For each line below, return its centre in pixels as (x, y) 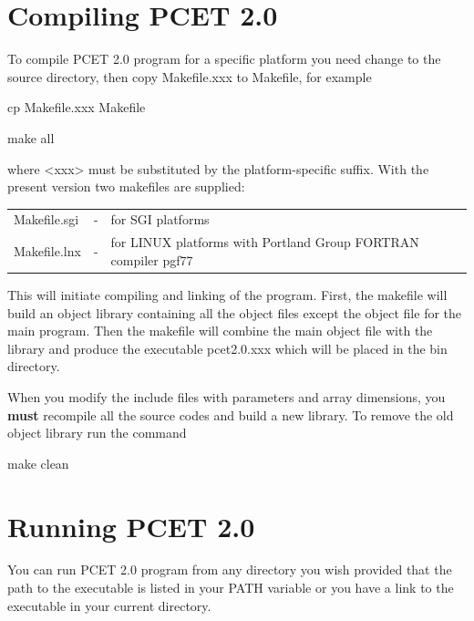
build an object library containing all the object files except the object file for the (235, 312)
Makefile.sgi (46, 219)
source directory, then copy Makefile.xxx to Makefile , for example (190, 76)
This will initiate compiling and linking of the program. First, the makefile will (227, 294)
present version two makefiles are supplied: (126, 186)
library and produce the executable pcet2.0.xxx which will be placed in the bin (227, 348)
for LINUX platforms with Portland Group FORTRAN (265, 242)
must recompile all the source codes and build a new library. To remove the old (231, 414)
